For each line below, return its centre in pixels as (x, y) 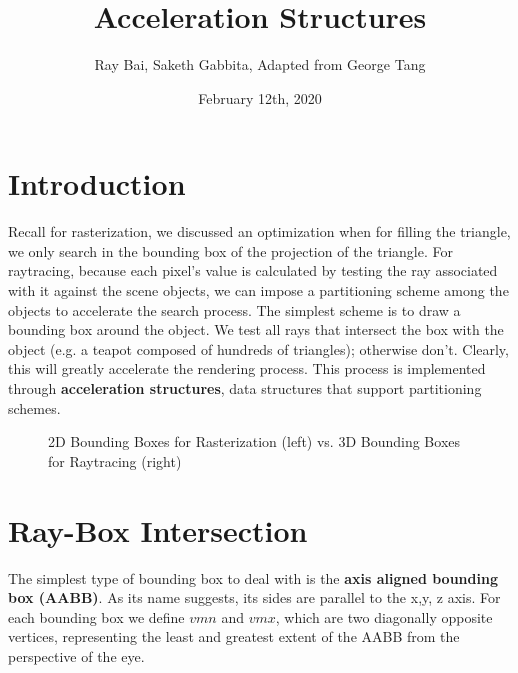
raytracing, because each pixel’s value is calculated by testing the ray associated (253, 270)
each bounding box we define (96, 616)
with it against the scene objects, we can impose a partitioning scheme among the (258, 290)
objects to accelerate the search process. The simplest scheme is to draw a (234, 309)
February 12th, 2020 (260, 97)
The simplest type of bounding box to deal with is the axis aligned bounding (253, 577)
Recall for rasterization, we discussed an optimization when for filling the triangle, (259, 231)
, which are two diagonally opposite (384, 616)
